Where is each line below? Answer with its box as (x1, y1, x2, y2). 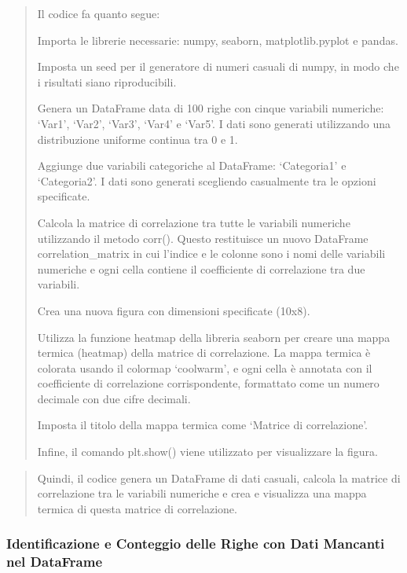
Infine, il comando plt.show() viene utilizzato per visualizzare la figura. (37, 443, 378, 460)
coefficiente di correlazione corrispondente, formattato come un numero (37, 375, 379, 391)
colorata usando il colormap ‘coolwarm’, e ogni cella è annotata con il (37, 359, 372, 376)
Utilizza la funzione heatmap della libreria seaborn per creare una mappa (37, 329, 390, 345)
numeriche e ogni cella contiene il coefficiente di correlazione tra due (37, 260, 365, 277)
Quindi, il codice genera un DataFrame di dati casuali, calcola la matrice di (37, 469, 401, 486)
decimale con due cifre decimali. (37, 390, 191, 406)
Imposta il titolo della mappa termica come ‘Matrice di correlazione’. (37, 417, 368, 433)
